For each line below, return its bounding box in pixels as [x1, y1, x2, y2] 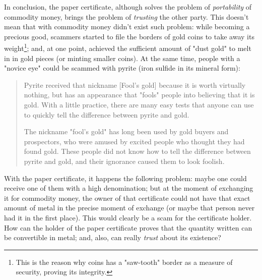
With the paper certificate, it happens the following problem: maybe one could [4, 173, 247, 183]
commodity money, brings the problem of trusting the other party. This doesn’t [4, 11, 249, 22]
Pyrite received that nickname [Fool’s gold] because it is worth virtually [24, 79, 246, 90]
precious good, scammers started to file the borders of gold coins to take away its [4, 31, 254, 41]
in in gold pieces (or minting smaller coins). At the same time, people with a [4, 52, 240, 63]
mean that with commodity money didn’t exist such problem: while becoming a [4, 21, 250, 32]
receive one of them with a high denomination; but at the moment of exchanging [4, 183, 253, 193]
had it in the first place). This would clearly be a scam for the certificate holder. [4, 212, 252, 222]
